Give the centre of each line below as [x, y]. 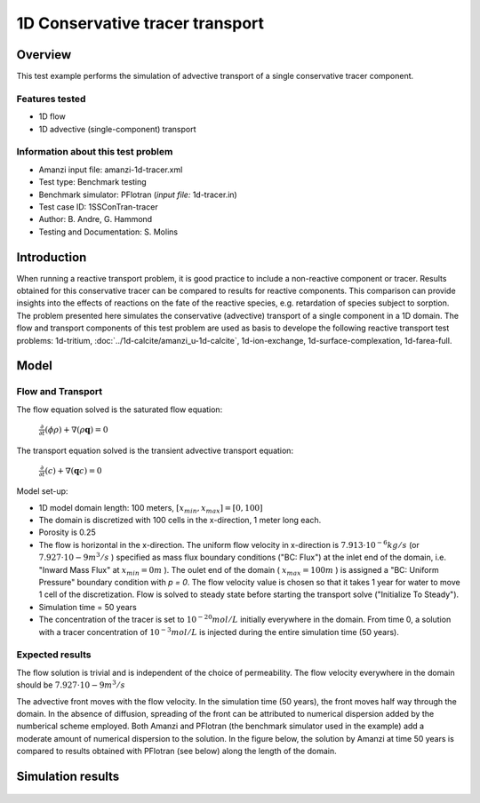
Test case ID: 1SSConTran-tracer [99, 207]
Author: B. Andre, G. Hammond [96, 219]
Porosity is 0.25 [68, 532]
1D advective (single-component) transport [117, 129]
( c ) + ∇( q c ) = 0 [73, 470]
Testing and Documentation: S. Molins [108, 232]
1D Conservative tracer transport [140, 23]
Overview [44, 55]
